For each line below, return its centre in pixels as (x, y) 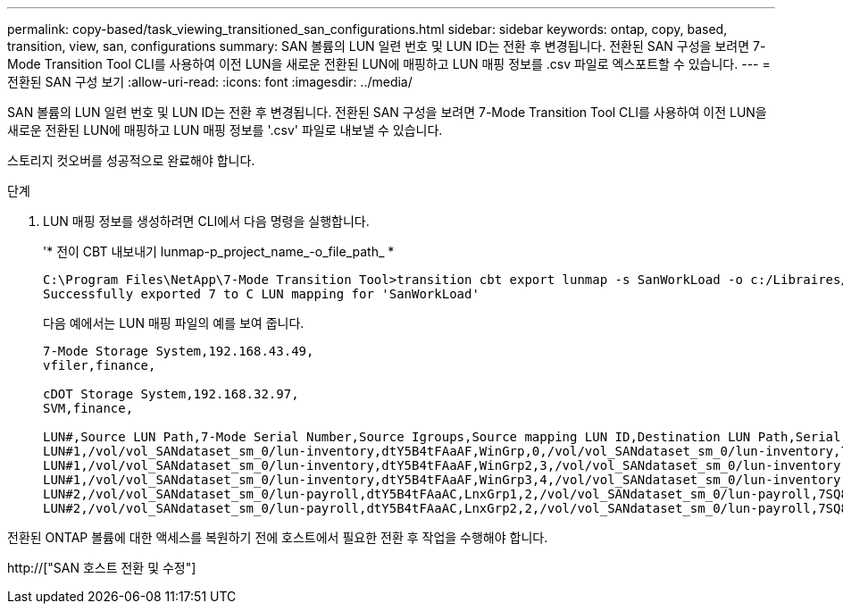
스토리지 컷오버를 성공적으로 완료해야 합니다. (131, 160)
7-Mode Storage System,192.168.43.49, (179, 351)
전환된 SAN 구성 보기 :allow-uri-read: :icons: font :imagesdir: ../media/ (210, 82)
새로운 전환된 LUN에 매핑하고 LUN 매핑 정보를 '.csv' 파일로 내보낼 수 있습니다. (225, 130)
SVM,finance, (88, 408)
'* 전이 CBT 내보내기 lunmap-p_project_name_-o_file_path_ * (219, 251)
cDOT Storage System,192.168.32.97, (171, 394)
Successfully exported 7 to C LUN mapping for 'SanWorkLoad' (261, 294)
